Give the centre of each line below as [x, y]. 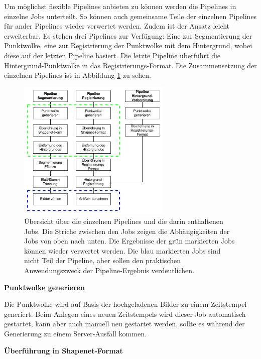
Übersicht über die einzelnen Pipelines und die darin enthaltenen [124, 221]
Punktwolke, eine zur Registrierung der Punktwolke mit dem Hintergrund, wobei [128, 45]
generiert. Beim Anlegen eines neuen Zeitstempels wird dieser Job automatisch [125, 314]
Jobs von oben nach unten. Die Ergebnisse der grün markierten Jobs [129, 241]
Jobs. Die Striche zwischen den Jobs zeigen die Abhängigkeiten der [127, 231]
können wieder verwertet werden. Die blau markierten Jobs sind [122, 250]
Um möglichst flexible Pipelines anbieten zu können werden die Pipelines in [120, 6]
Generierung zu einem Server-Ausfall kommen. [75, 333]
